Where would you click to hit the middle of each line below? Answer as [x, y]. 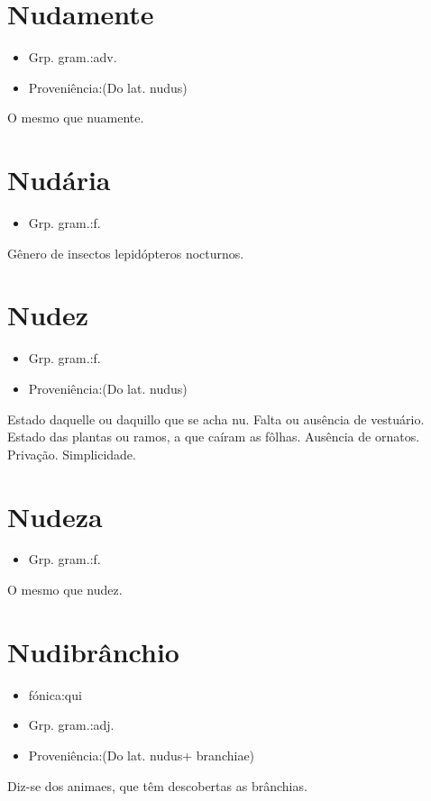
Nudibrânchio [93, 651]
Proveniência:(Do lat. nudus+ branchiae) [142, 755]
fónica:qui [55, 694]
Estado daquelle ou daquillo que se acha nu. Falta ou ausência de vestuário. [216, 419]
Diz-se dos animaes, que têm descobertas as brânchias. [157, 785]
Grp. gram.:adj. [71, 725]
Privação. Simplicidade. [72, 454]
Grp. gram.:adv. [73, 57]
